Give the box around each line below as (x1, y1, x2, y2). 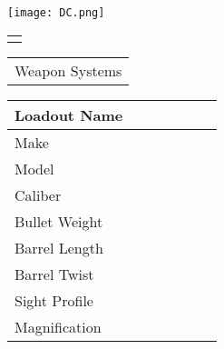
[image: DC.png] (7, 6, 105, 19)
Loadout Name (15, 104, 123, 125)
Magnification (15, 315, 102, 337)
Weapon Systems (15, 59, 122, 81)
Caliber (15, 184, 62, 205)
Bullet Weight (15, 210, 103, 232)
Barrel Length (15, 236, 103, 258)
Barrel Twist (15, 263, 94, 284)
